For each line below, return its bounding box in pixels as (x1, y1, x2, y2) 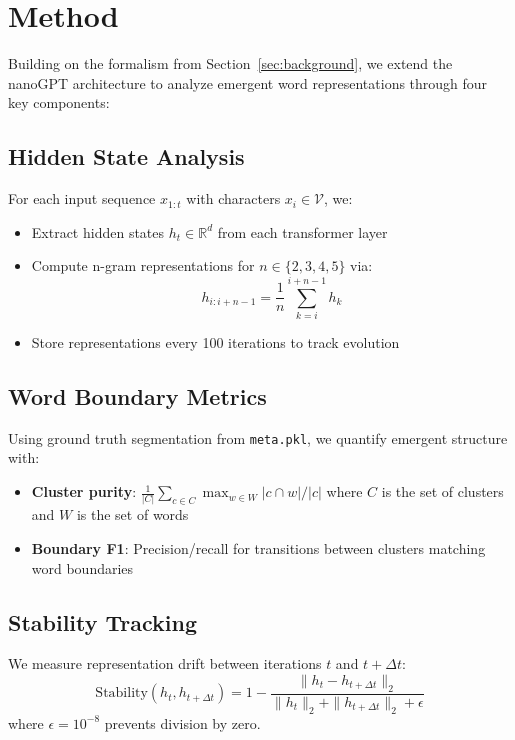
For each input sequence (8, 188, 156, 209)
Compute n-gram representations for (31, 255, 255, 276)
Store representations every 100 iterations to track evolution (31, 332, 400, 353)
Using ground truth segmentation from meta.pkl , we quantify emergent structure (8, 427, 508, 448)
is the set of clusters (381, 481, 504, 502)
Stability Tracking (8, 606, 198, 637)
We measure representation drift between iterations (8, 653, 322, 674)
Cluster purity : (31, 481, 137, 502)
